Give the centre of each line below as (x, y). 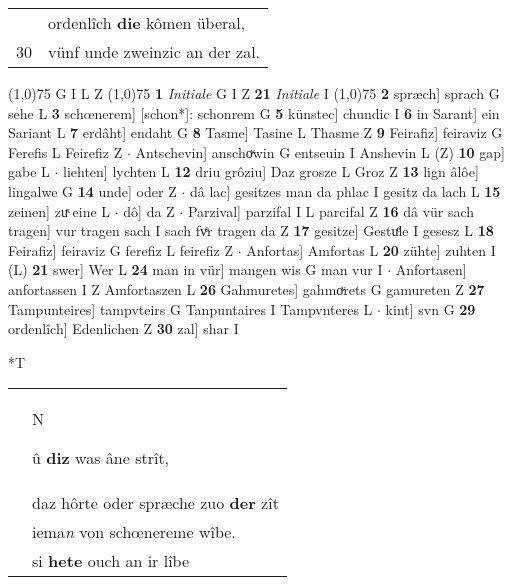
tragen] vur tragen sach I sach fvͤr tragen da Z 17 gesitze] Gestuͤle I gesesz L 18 (251, 230)
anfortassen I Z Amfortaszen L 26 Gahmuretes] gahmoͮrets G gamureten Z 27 (246, 288)
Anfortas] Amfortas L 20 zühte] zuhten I (371, 249)
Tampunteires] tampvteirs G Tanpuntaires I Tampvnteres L (190, 308)
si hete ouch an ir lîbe (111, 561)
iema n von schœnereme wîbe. (134, 532)
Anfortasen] (431, 269)
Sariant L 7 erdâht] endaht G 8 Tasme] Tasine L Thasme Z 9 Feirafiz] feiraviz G (255, 132)
